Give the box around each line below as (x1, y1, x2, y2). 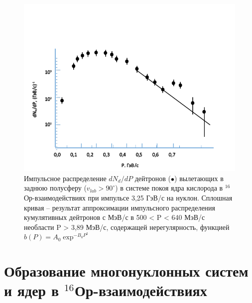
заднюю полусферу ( (24, 183, 87, 193)
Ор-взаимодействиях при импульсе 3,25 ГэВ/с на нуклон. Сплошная (24, 193, 233, 203)
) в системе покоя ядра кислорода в (115, 183, 223, 193)
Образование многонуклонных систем (4, 261, 249, 281)
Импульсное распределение (24, 173, 107, 183)
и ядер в (4, 280, 59, 301)
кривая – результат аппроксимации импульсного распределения (24, 202, 216, 212)
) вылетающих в (174, 173, 224, 183)
